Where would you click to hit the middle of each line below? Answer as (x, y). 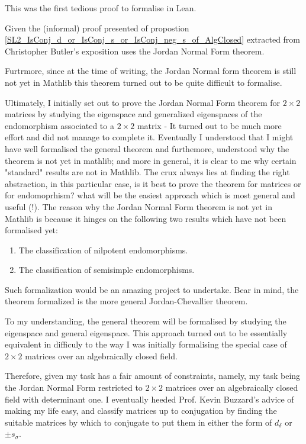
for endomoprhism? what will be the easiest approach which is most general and (150, 195)
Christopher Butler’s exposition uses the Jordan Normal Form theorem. (135, 51)
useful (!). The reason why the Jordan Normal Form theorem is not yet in (138, 206)
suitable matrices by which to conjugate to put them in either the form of (138, 422)
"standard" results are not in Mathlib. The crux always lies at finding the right (147, 172)
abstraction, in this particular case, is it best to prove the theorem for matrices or (153, 183)
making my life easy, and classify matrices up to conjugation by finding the (141, 411)
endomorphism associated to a (59, 125)
